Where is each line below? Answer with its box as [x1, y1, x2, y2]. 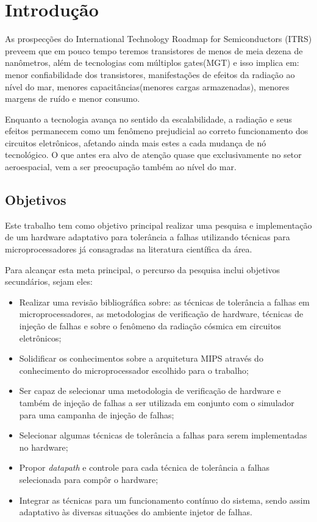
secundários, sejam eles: [5, 275, 93, 288]
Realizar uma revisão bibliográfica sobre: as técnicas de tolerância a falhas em [19, 295, 310, 308]
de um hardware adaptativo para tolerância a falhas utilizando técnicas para [5, 231, 290, 243]
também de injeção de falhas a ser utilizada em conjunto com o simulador [19, 396, 294, 409]
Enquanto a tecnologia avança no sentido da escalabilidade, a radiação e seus [5, 112, 292, 125]
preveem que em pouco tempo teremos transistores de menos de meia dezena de [5, 44, 303, 57]
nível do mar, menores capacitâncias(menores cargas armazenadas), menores [5, 80, 290, 93]
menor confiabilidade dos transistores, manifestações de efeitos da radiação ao [5, 68, 295, 80]
